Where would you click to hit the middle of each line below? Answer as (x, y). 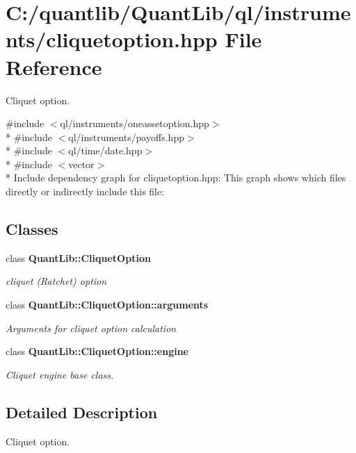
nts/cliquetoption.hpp (112, 39)
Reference (54, 66)
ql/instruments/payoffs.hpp (126, 137)
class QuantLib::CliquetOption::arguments (107, 305)
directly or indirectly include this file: (85, 191)
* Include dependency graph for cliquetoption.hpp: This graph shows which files (176, 178)
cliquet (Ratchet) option (56, 281)
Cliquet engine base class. (60, 374)
